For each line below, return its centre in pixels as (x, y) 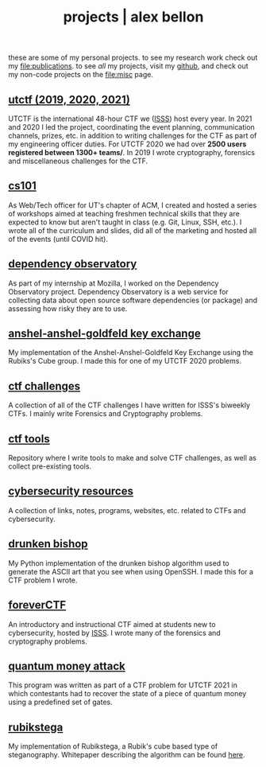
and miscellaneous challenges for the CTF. (78, 161)
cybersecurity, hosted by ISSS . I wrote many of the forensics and (114, 633)
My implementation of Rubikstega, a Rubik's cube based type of (113, 746)
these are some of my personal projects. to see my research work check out (133, 58)
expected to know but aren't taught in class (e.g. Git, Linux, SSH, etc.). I (125, 222)
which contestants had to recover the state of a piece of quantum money (127, 694)
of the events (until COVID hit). (58, 239)
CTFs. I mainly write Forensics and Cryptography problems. (106, 414)
